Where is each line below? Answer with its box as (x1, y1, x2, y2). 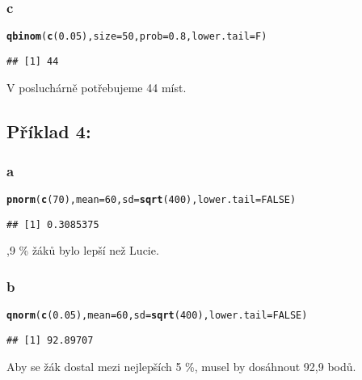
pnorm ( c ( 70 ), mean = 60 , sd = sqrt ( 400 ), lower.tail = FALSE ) (6, 194, 297, 206)
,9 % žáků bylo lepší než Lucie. (6, 242, 159, 259)
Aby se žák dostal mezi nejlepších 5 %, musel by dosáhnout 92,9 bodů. (6, 357, 356, 374)
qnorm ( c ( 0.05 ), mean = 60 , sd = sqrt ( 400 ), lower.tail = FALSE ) (6, 310, 308, 322)
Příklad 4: (6, 118, 91, 143)
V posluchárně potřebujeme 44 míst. (6, 78, 187, 95)
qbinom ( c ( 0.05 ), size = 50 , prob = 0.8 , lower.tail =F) (6, 31, 267, 43)
